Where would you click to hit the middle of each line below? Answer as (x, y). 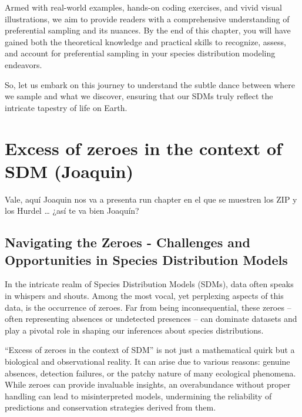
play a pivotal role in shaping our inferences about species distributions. (134, 330)
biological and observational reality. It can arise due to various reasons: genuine (147, 361)
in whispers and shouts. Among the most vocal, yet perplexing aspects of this (144, 296)
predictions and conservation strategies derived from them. (110, 407)
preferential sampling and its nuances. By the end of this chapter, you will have (148, 30)
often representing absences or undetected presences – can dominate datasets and (151, 319)
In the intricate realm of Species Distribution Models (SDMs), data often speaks (149, 284)
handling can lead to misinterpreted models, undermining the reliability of (138, 396)
